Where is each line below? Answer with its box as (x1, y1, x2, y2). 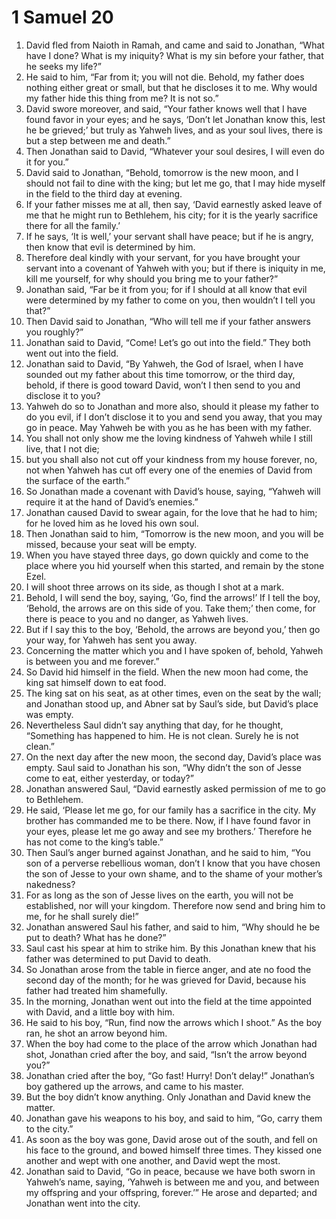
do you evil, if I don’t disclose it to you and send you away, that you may (25, 411, 323, 423)
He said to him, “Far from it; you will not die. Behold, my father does (25, 71, 305, 83)
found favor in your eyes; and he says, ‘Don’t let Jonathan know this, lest (25, 113, 326, 125)
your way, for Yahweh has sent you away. (25, 634, 198, 646)
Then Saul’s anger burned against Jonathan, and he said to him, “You (25, 846, 311, 858)
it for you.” (25, 156, 69, 168)
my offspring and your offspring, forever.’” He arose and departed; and (25, 1186, 318, 1198)
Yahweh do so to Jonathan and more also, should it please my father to (25, 400, 319, 412)
